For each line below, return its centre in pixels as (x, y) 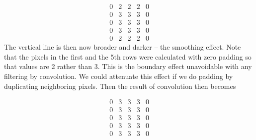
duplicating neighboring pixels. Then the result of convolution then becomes (120, 86)
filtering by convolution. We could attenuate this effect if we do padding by (119, 76)
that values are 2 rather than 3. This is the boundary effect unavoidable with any (128, 66)
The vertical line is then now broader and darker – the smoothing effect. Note (123, 47)
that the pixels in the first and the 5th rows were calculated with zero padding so (128, 56)
